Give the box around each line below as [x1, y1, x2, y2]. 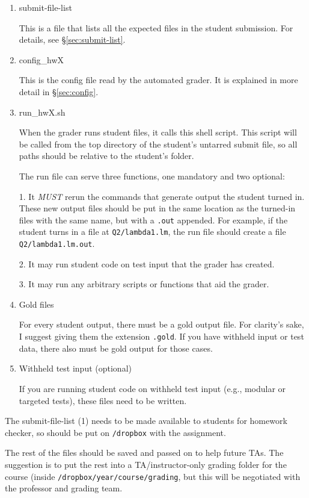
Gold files [19, 297, 54, 310]
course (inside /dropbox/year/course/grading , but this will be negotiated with [5, 470, 301, 482]
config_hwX [19, 53, 64, 66]
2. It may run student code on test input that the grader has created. [19, 257, 275, 270]
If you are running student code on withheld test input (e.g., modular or [19, 382, 286, 394]
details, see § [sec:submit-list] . [19, 33, 126, 46]
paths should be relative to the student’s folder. [19, 149, 194, 162]
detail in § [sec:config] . [19, 85, 99, 98]
